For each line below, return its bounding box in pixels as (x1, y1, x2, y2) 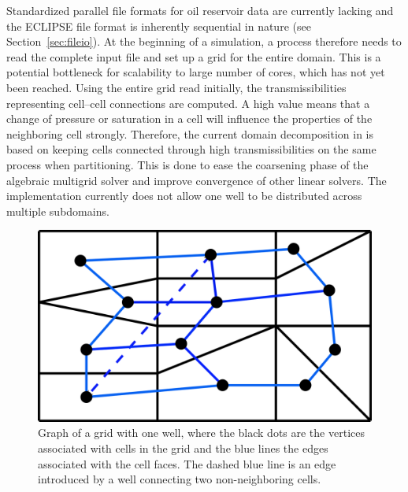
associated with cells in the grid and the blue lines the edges (38, 439, 328, 456)
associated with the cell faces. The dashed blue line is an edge (38, 455, 336, 472)
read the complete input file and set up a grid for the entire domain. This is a (6, 48, 381, 65)
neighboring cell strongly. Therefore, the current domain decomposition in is (6, 125, 374, 142)
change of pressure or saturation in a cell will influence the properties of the (6, 110, 373, 127)
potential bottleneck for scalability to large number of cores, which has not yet (6, 64, 385, 80)
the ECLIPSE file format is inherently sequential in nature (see (6, 17, 311, 34)
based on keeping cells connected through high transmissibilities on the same (6, 141, 376, 157)
